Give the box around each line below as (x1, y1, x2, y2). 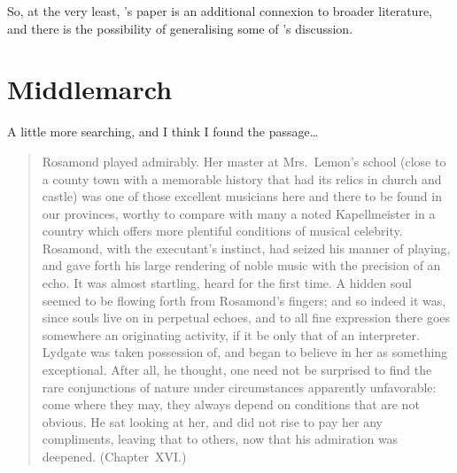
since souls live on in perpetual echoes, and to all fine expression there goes (42, 308, 451, 327)
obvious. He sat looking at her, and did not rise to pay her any (42, 412, 383, 430)
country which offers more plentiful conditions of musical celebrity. (42, 221, 403, 240)
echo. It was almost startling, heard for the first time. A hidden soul (42, 274, 412, 292)
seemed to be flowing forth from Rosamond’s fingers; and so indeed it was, (42, 291, 446, 309)
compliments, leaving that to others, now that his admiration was (42, 430, 399, 448)
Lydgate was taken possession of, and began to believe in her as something (42, 343, 448, 361)
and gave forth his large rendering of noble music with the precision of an (42, 256, 441, 275)
